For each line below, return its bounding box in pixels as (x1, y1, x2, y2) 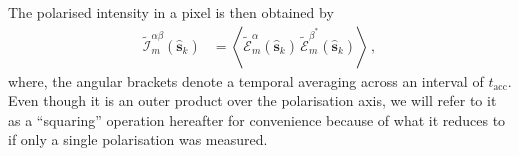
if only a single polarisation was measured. (8, 129, 268, 150)
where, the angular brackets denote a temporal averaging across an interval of (8, 70, 484, 91)
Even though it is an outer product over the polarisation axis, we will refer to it (8, 90, 497, 111)
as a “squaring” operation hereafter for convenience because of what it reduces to (8, 109, 506, 130)
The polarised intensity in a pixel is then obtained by (8, 2, 334, 22)
